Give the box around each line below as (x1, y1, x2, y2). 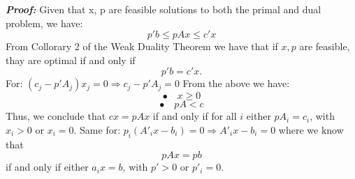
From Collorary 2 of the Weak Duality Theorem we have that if (6, 39, 278, 54)
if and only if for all (152, 109, 237, 123)
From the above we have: (182, 76, 290, 91)
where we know (278, 122, 344, 137)
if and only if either (6, 159, 89, 174)
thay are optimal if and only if (6, 52, 136, 67)
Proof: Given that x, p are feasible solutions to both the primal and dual (6, 2, 321, 16)
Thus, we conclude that (6, 109, 106, 123)
